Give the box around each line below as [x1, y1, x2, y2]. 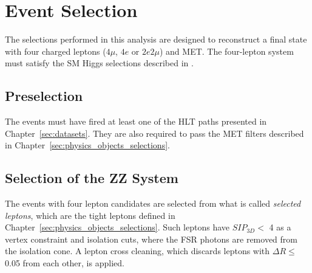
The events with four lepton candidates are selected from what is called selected [5, 197, 301, 210]
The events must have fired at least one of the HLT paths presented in [5, 115, 267, 128]
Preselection [5, 86, 83, 105]
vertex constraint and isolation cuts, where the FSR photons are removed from [5, 232, 297, 245]
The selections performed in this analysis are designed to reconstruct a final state [5, 33, 307, 46]
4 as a [269, 221, 291, 233]
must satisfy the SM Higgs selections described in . [5, 57, 194, 69]
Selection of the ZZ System [5, 168, 178, 187]
